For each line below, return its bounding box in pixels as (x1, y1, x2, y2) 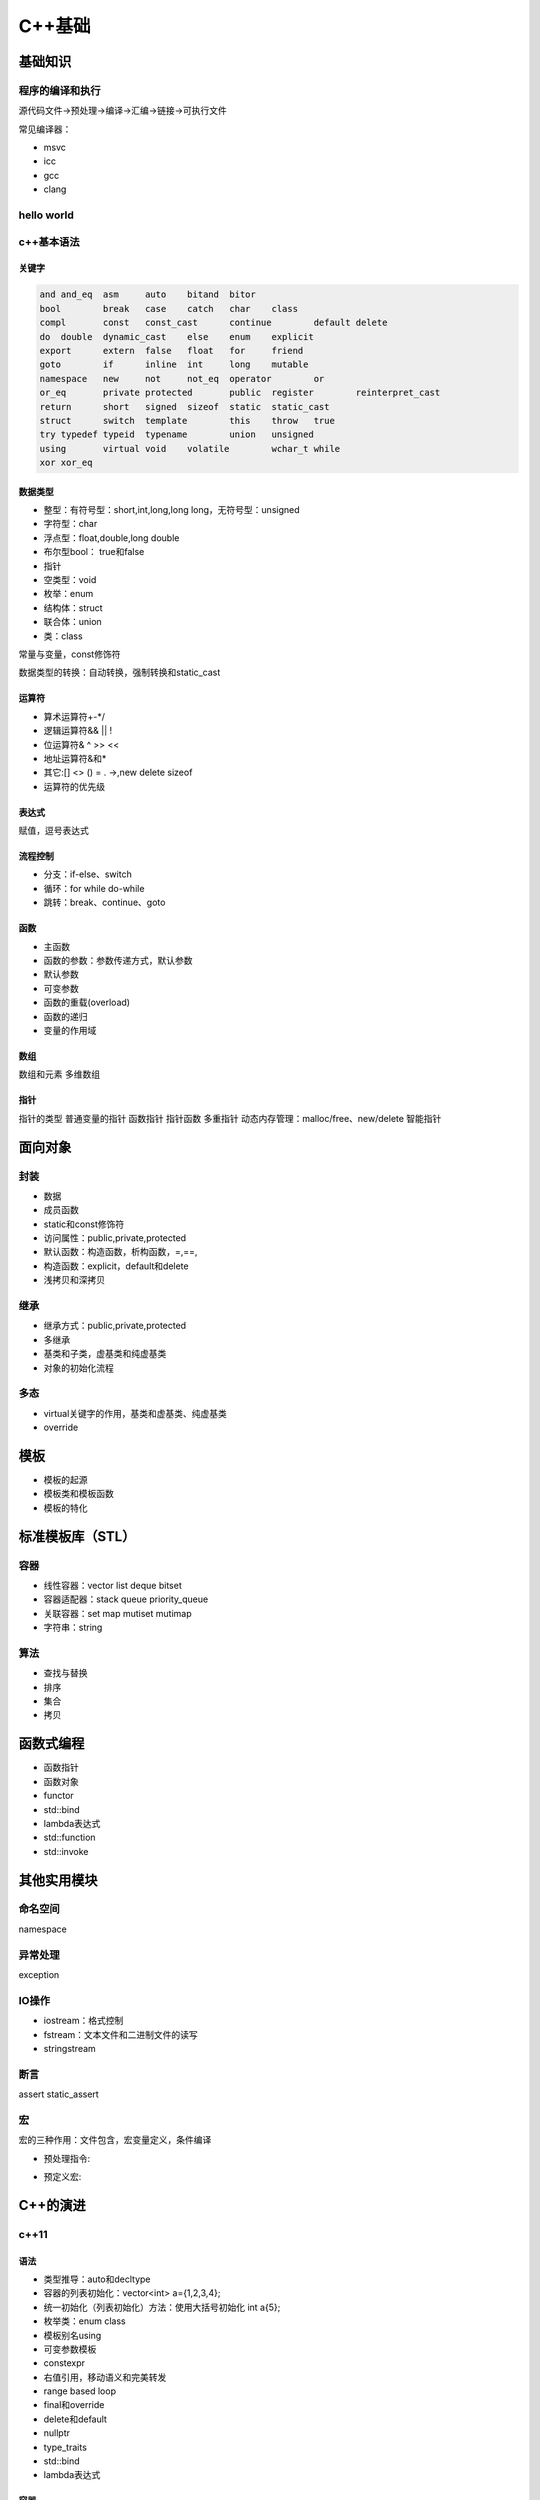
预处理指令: (43, 2152, 91, 2164)
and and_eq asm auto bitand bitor (39, 289, 257, 300)
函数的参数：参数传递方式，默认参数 (43, 955, 193, 967)
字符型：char (43, 518, 98, 530)
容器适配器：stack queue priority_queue (43, 1593, 209, 1605)
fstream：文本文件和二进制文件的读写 (43, 2028, 199, 2040)
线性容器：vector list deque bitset (43, 1579, 182, 1591)
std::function (43, 1831, 96, 1844)
